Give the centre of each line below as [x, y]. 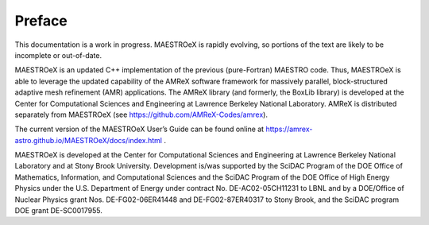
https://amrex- [289, 129]
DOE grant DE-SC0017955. [58, 211]
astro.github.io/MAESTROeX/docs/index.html [89, 140]
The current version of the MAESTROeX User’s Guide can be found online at [139, 129]
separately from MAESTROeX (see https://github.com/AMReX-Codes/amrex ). [141, 114]
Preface [41, 21]
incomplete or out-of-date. [58, 55]
